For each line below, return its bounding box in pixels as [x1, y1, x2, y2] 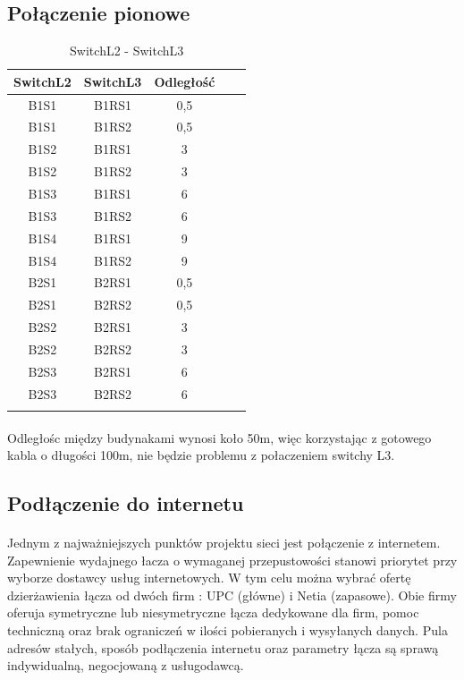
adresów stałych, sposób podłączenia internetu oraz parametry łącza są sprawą [7, 638, 439, 657]
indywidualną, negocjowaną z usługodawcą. [7, 656, 244, 675]
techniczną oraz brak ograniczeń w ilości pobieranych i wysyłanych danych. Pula [7, 621, 448, 640]
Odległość [154, 72, 215, 90]
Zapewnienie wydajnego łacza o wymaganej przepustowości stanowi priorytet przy [7, 550, 458, 569]
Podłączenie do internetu [7, 489, 244, 517]
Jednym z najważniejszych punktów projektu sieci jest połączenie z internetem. [7, 533, 441, 552]
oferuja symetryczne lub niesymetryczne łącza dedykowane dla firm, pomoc [7, 603, 419, 622]
